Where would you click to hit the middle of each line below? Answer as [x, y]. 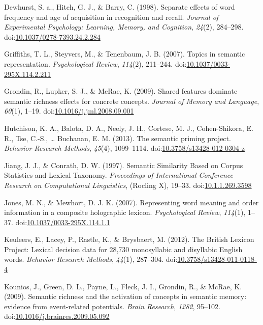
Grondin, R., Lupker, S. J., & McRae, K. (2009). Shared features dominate [121, 91]
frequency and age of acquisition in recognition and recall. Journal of [111, 17]
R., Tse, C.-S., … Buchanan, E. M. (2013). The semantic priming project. [118, 138]
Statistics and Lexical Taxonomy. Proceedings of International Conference [119, 175]
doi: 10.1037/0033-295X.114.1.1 [63, 222]
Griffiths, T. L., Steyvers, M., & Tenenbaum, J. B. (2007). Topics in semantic [125, 54]
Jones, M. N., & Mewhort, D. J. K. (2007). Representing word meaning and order [131, 202]
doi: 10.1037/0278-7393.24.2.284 [52, 36]
